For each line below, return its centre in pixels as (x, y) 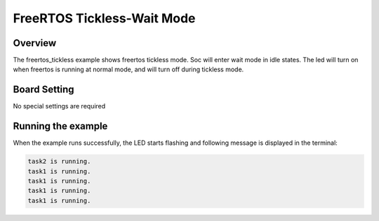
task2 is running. (59, 162)
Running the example (60, 126)
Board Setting (44, 90)
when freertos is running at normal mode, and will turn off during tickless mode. (128, 69)
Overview (35, 43)
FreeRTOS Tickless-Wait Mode (104, 18)
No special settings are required (59, 106)
